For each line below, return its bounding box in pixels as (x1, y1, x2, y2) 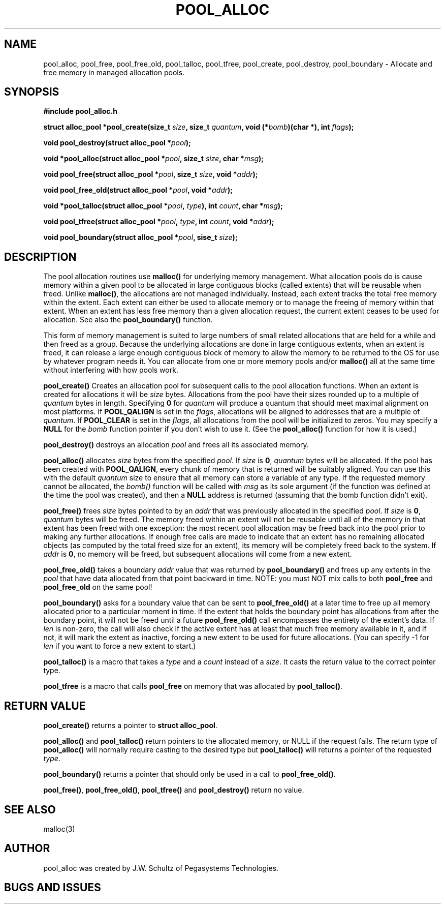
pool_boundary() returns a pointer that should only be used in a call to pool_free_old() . (43, 770, 336, 779)
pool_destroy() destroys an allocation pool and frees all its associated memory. (43, 440, 309, 449)
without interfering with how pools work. (43, 366, 178, 375)
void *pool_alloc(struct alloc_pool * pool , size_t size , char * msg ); (43, 154, 264, 163)
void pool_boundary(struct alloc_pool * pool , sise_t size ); (43, 233, 238, 242)
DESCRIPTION (4, 250, 77, 263)
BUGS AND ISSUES (4, 881, 101, 894)
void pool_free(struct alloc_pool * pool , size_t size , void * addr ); (43, 170, 258, 179)
